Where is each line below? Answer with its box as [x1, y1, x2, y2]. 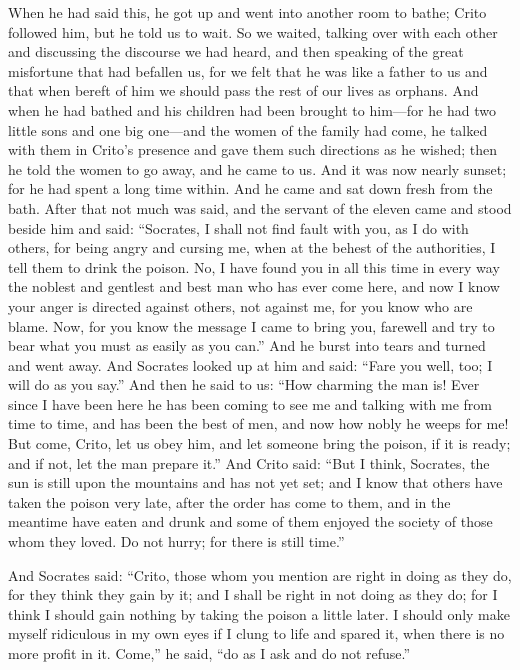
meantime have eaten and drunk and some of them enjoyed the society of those [8, 511, 493, 532]
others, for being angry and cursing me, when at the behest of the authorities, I [8, 237, 496, 258]
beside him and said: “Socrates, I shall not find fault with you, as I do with [8, 217, 469, 238]
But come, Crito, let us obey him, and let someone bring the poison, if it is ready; [8, 433, 511, 454]
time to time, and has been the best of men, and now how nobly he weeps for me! [8, 413, 509, 434]
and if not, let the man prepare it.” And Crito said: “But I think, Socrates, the [8, 452, 490, 473]
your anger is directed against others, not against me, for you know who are [8, 295, 473, 316]
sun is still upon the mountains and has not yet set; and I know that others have [8, 472, 503, 493]
